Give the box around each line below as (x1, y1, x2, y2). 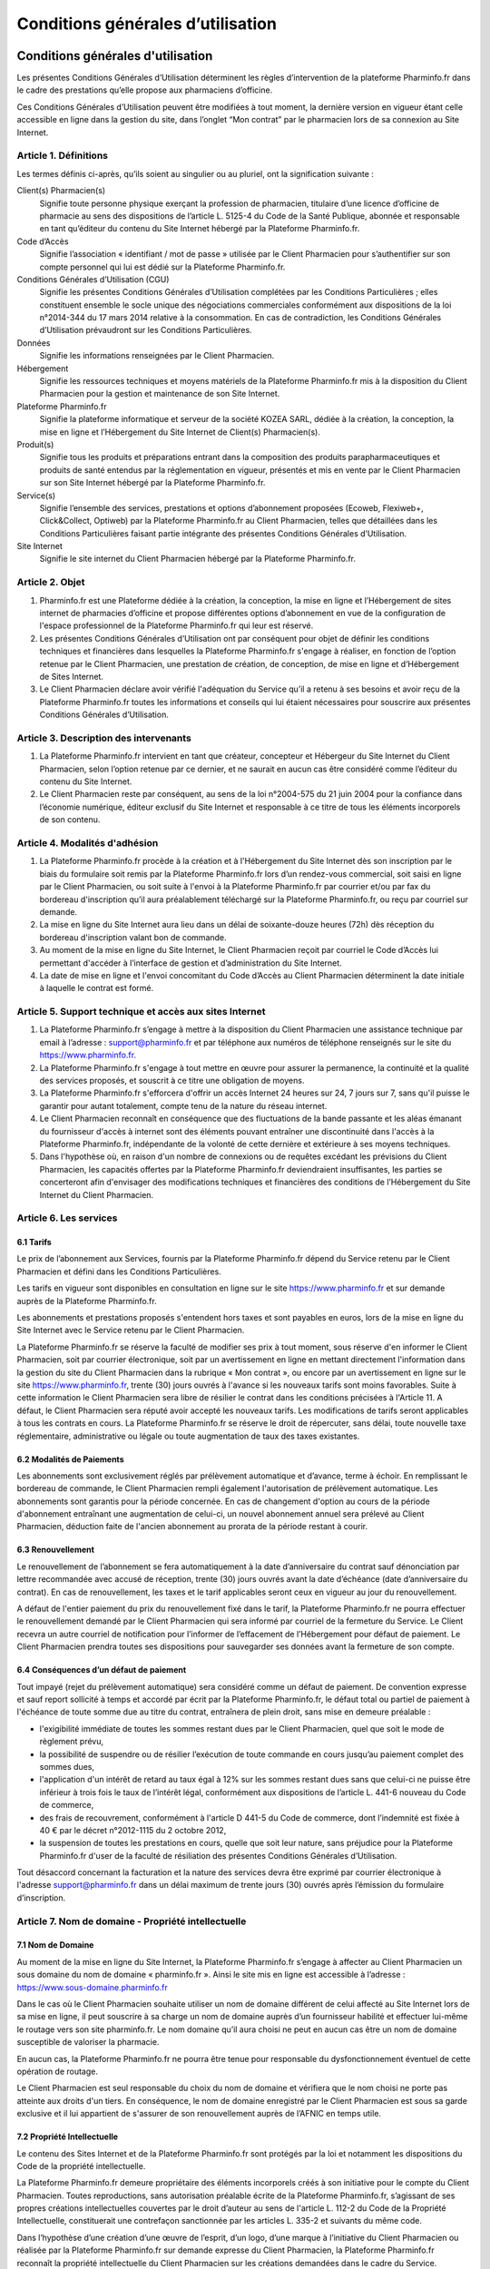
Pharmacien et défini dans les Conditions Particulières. (16, 1266, 221, 1277)
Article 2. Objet (16, 576, 85, 589)
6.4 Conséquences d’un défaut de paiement (16, 1665, 187, 1675)
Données (16, 337, 51, 349)
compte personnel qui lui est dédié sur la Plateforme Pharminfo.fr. (39, 261, 286, 272)
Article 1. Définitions (16, 150, 109, 162)
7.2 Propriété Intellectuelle (16, 2131, 118, 2142)
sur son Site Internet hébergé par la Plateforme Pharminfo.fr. (39, 477, 266, 488)
